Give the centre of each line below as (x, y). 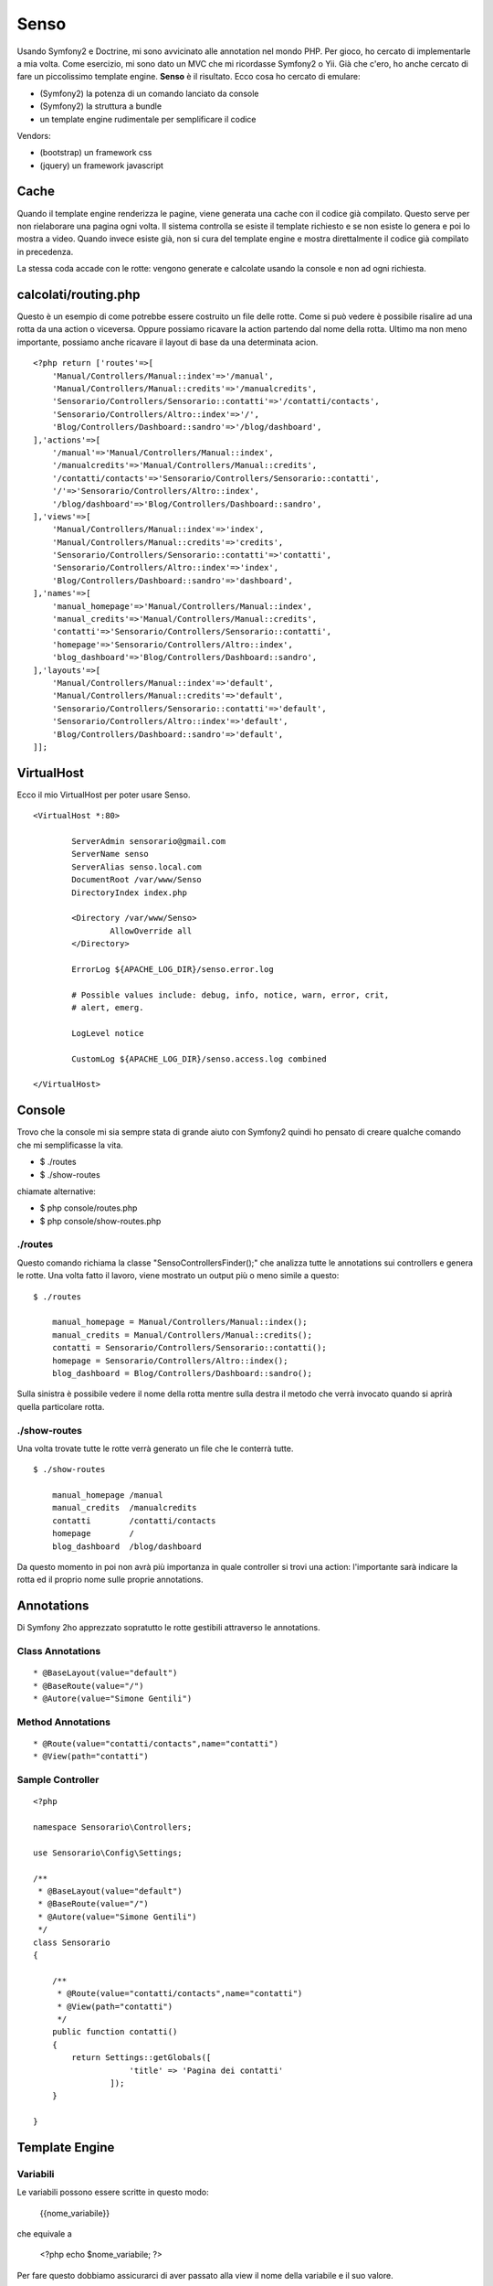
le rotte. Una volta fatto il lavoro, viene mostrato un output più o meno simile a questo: (178, 1276)
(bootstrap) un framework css (96, 153)
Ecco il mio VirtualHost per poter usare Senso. (104, 795)
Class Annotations (59, 1651)
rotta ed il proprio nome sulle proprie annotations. (110, 1580)
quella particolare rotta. (61, 1406)
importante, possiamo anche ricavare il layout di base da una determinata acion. (168, 342)
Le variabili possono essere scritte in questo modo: (113, 2192)
